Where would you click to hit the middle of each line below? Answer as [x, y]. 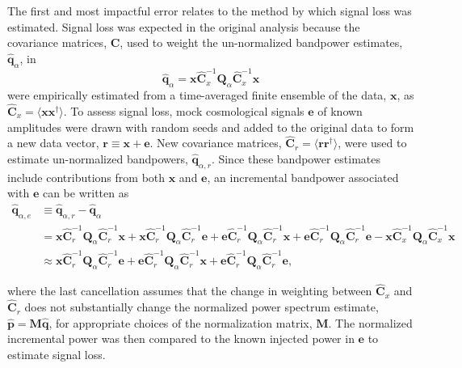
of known [340, 110]
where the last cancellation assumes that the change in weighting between [190, 291]
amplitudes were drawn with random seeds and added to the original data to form [211, 127]
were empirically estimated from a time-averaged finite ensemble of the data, [197, 95]
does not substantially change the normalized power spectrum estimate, [202, 307]
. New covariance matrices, [216, 143]
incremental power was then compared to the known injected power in [181, 338]
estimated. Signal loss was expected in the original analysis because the [184, 26]
